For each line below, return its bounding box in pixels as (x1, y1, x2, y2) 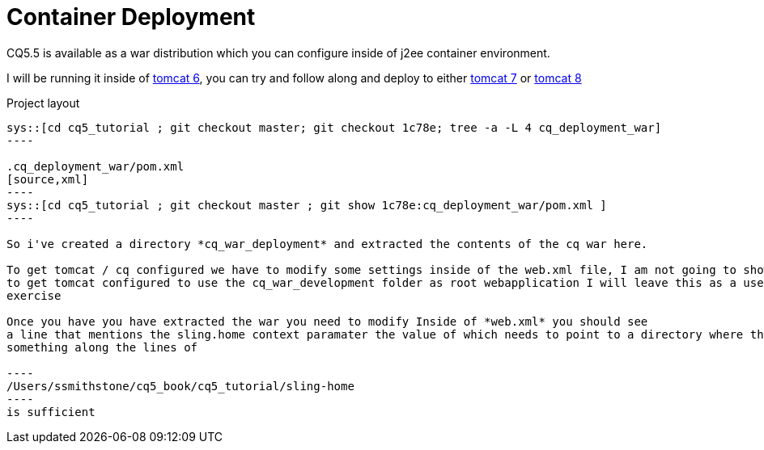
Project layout (6, 95, 80, 110)
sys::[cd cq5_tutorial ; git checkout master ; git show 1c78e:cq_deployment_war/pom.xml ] (6, 198, 607, 212)
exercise (6, 288, 62, 302)
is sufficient (6, 405, 95, 418)
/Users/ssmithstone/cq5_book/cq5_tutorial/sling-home (6, 379, 354, 393)
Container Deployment (6, 3, 256, 31)
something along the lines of (6, 340, 198, 354)
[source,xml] (6, 172, 89, 186)
